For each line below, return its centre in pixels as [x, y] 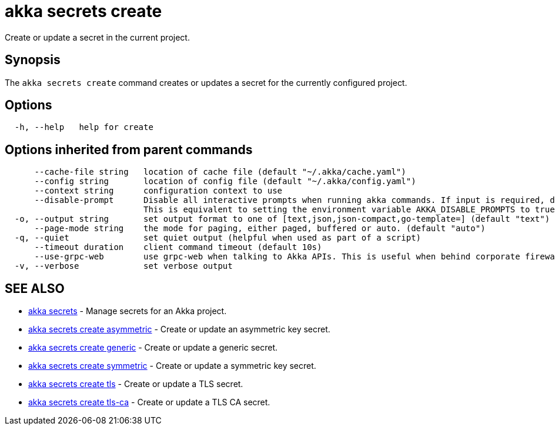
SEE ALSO [35, 288]
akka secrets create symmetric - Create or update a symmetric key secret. [172, 366]
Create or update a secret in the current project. [97, 37]
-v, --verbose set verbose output [123, 266]
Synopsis [33, 60]
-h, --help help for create [84, 127]
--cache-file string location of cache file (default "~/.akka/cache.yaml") [220, 172]
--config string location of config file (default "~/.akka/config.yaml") [225, 181]
